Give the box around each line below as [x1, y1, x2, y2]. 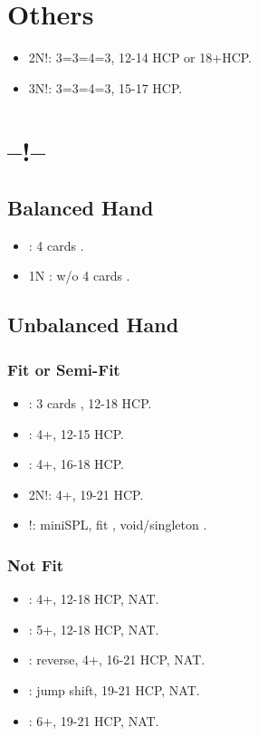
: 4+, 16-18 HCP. [28, 454, 124, 473]
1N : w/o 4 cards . [28, 266, 130, 285]
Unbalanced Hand [7, 311, 179, 339]
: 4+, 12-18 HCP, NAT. [28, 589, 159, 608]
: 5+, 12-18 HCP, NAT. [28, 619, 159, 638]
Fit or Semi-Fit [7, 358, 120, 380]
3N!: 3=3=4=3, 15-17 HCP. [28, 78, 183, 97]
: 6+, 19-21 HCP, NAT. [28, 711, 159, 730]
